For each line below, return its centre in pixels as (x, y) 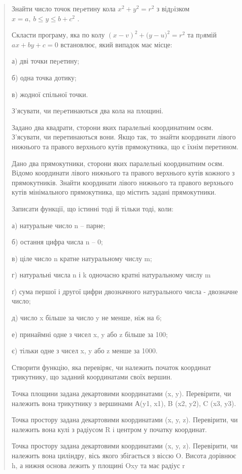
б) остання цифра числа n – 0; (57, 242)
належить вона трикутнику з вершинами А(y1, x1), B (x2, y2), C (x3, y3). (124, 403)
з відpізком (173, 8)
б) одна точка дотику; (44, 77)
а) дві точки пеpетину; (45, 61)
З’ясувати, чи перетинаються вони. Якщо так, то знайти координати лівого (124, 137)
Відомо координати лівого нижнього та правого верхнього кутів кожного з (123, 173)
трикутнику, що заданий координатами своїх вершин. (92, 377)
